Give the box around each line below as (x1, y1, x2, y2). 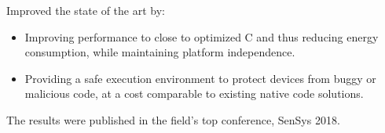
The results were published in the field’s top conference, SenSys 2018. (6, 111, 340, 128)
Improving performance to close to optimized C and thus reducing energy (24, 28, 379, 45)
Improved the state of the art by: (6, 2, 165, 18)
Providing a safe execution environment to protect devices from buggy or (24, 70, 376, 86)
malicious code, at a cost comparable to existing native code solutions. (24, 85, 364, 102)
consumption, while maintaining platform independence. (24, 44, 295, 60)
